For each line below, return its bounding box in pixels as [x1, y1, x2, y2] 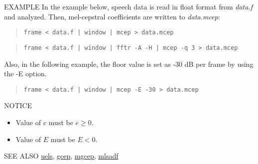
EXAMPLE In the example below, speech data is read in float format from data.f [4, 1, 253, 11]
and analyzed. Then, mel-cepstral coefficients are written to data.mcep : [4, 11, 220, 21]
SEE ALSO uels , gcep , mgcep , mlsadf [4, 151, 119, 161]
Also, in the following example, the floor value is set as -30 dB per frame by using [4, 58, 254, 69]
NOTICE [4, 100, 32, 111]
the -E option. [4, 68, 47, 79]
